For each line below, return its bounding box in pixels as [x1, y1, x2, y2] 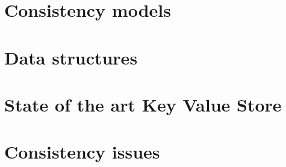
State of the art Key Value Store [4, 92, 282, 116]
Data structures [4, 45, 138, 69]
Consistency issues [4, 139, 160, 164]
